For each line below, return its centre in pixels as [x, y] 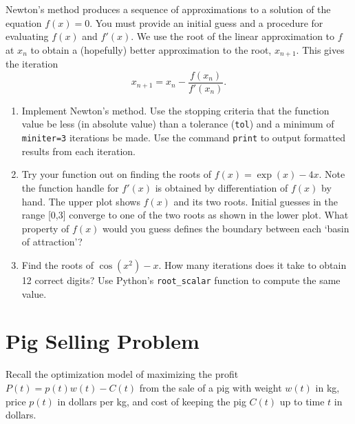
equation [24, 22]
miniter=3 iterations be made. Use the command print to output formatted [184, 138]
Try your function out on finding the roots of [116, 174]
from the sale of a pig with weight [211, 387]
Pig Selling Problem [103, 341]
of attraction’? [52, 242]
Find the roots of [57, 264]
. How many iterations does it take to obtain [252, 264]
